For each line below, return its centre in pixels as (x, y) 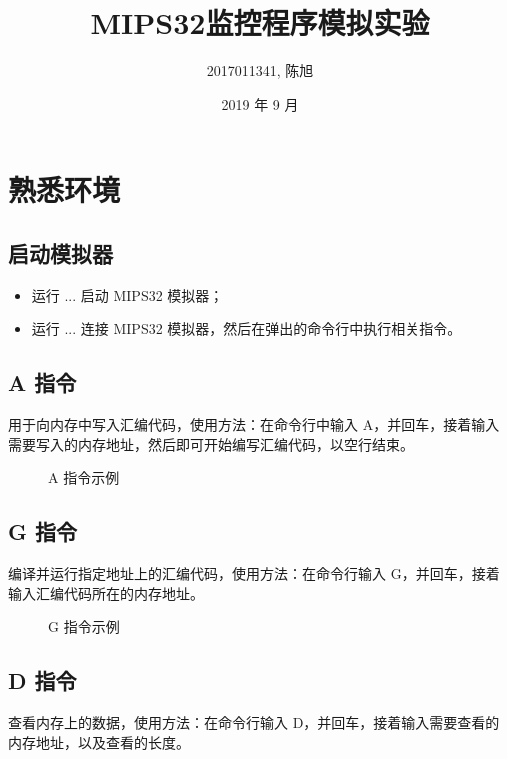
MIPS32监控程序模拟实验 (260, 22)
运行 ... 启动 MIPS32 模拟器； (127, 294)
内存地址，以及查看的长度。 (99, 741)
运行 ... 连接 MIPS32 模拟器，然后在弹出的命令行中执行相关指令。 (246, 328)
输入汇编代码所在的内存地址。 (106, 592)
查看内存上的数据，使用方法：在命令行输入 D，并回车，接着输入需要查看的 (254, 722)
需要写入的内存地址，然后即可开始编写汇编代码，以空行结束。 (211, 443)
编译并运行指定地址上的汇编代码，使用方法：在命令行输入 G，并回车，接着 (254, 573)
